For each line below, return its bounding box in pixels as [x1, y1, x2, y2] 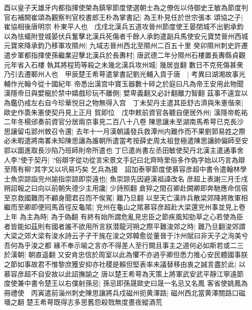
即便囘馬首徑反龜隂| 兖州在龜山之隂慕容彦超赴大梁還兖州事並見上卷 [31, 202, 246, 212]
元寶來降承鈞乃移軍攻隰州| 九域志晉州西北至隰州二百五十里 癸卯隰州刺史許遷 [4, 40, 248, 50]
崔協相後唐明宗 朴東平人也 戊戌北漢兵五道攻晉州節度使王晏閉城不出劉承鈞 [4, 21, 244, 32]
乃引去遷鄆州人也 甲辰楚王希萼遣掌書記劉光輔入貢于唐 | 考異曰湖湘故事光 [4, 69, 246, 79]
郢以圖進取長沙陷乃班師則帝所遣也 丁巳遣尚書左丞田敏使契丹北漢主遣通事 [4, 145, 237, 155]
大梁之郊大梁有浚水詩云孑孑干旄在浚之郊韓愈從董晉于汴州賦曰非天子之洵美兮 [4, 230, 248, 241]
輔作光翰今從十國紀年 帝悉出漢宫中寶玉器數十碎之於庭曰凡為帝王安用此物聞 [4, 78, 244, 88]
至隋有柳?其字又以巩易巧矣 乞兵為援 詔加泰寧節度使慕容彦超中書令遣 [4, 164, 227, 174]
